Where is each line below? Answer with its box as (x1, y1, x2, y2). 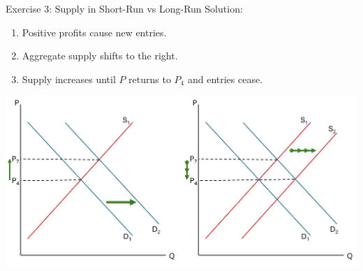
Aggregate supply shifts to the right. (22, 48, 178, 63)
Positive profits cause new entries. (22, 24, 167, 39)
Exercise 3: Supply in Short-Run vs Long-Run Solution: (6, 1, 243, 15)
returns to (128, 71, 171, 86)
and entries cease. (187, 71, 263, 86)
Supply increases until (22, 71, 116, 86)
